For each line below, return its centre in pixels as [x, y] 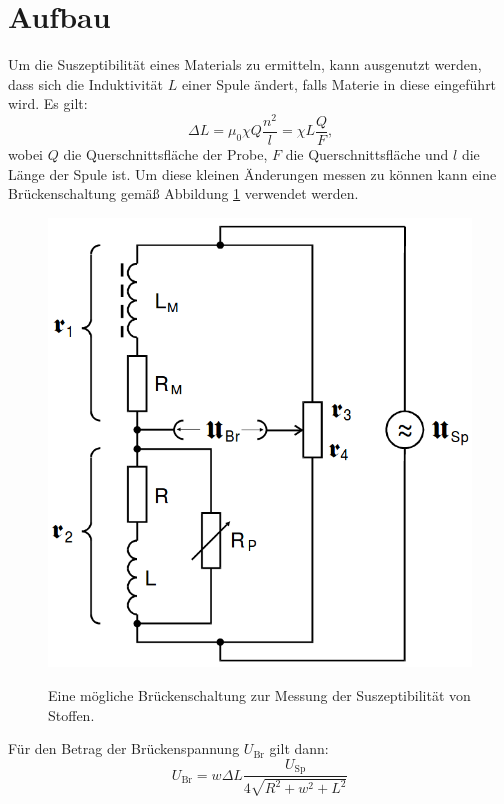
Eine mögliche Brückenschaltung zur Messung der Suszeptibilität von [259, 694]
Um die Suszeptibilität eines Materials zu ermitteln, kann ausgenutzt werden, [245, 64]
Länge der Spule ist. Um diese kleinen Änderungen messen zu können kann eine [252, 173]
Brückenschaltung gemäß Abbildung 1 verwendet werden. [183, 193]
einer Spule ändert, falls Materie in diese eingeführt [339, 83]
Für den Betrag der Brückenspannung [124, 748]
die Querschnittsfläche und [367, 154]
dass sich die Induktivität [86, 83]
